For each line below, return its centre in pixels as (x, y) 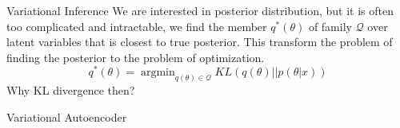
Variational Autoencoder (67, 116)
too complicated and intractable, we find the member (137, 26)
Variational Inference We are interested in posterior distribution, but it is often (200, 10)
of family (330, 26)
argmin (158, 73)
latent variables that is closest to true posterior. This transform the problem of (200, 42)
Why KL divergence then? (71, 90)
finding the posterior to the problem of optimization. (136, 57)
